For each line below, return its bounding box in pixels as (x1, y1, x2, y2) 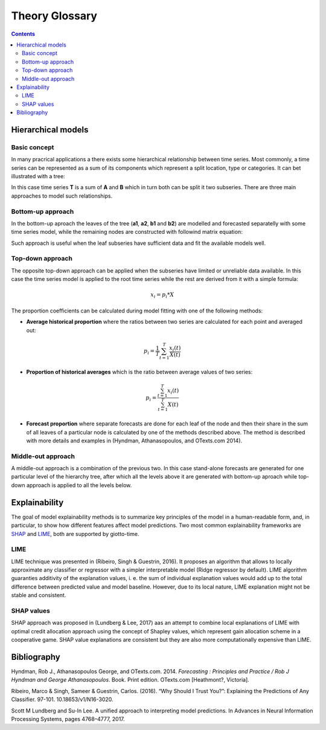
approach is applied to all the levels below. (26, 481, 132, 489)
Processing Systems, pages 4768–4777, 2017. (11, 715, 125, 723)
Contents (11, 30, 36, 37)
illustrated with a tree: (11, 173, 66, 179)
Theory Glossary (11, 9, 98, 22)
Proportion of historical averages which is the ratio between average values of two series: (26, 368, 253, 375)
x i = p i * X (150, 291, 174, 300)
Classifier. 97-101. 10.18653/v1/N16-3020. (11, 696, 114, 703)
